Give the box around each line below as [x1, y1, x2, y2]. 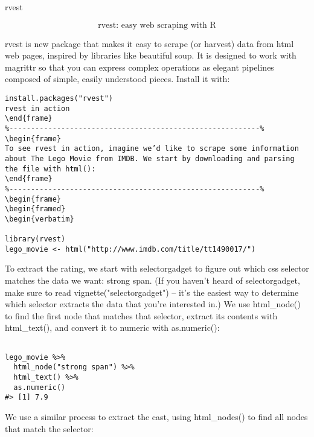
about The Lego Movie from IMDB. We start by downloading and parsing [5, 154, 295, 163]
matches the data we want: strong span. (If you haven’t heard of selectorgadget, [5, 274, 300, 287]
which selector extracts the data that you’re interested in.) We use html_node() [5, 298, 301, 310]
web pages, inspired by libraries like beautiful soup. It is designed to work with [5, 49, 296, 62]
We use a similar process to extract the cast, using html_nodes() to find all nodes [5, 410, 308, 423]
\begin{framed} [5, 205, 66, 214]
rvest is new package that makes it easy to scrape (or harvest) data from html [5, 37, 294, 49]
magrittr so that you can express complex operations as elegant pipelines [5, 60, 274, 73]
